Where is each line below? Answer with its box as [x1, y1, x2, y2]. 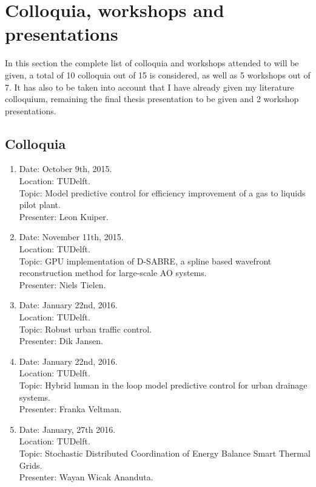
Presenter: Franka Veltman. [19, 402, 122, 415]
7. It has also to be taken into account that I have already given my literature [5, 80, 294, 93]
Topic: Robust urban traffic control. [19, 322, 152, 335]
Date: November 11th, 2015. [19, 230, 124, 243]
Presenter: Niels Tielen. [19, 278, 106, 291]
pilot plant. [19, 198, 61, 211]
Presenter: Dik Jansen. [19, 334, 103, 347]
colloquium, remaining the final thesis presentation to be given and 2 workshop [5, 92, 299, 105]
